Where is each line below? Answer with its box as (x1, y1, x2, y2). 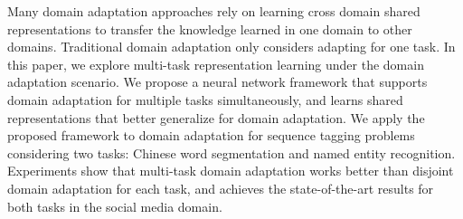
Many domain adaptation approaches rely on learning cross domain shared (7, 2, 420, 20)
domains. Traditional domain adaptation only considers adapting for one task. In (7, 37, 456, 56)
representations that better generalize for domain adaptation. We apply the (7, 108, 425, 127)
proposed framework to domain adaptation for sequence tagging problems (7, 126, 415, 145)
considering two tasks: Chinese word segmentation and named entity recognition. (7, 143, 456, 162)
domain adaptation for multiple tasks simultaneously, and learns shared (7, 90, 403, 109)
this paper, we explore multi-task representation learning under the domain (7, 54, 424, 73)
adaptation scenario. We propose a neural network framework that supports (7, 72, 428, 91)
